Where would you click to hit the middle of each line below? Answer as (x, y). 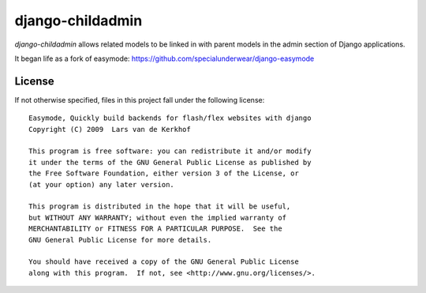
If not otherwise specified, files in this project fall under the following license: (140, 100)
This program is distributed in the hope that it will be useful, (160, 207)
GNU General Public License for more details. (120, 240)
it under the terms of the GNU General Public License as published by (170, 162)
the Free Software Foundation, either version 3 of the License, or (164, 173)
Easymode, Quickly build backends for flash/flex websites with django (170, 118)
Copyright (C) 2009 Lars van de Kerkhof (110, 129)
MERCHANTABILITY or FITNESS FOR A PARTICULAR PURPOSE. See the (156, 229)
